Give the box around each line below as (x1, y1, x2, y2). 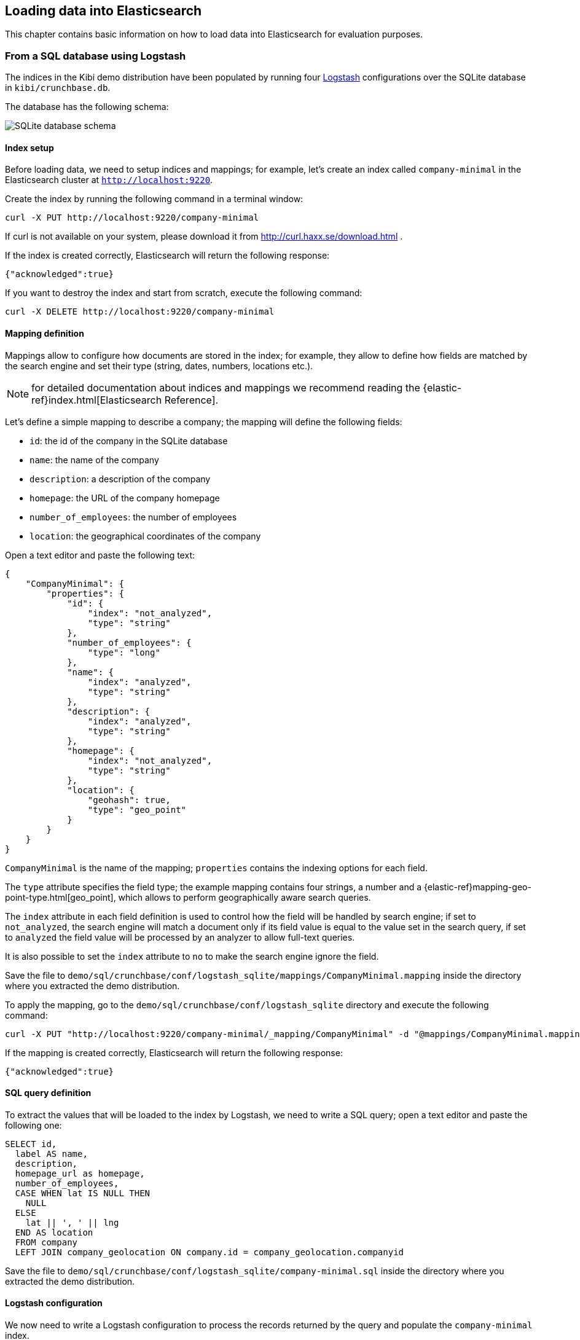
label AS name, (15, 1148, 88, 1159)
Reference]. (164, 393, 219, 406)
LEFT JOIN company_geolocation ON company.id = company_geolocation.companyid (15, 1247, 404, 1257)
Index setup (5, 142, 54, 153)
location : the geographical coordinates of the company (29, 530, 261, 541)
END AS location (15, 1227, 93, 1237)
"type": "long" (87, 647, 160, 657)
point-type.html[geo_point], (5, 891, 116, 903)
